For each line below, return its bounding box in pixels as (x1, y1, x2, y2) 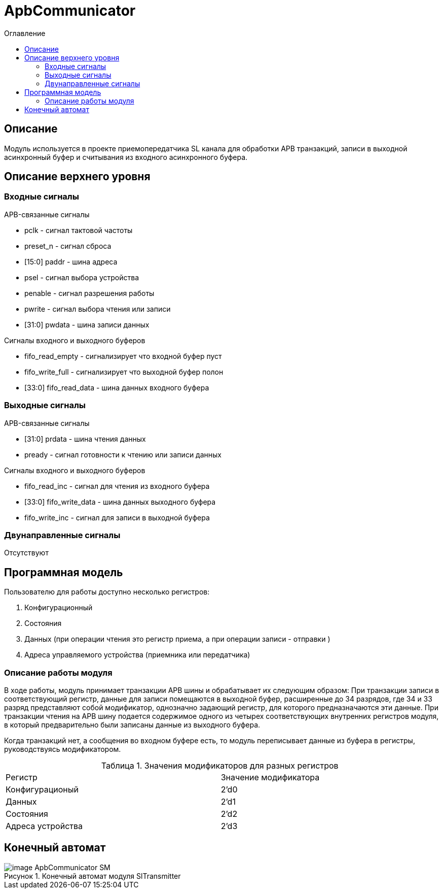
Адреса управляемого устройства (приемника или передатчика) (24, 650, 250, 659)
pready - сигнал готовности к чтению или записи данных (24, 450, 221, 459)
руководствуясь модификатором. (4, 744, 121, 753)
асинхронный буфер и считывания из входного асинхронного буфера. (4, 152, 248, 161)
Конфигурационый (6, 784, 79, 795)
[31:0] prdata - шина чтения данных (24, 434, 146, 443)
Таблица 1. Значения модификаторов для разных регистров (101, 760, 339, 771)
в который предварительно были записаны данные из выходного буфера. (4, 720, 261, 729)
